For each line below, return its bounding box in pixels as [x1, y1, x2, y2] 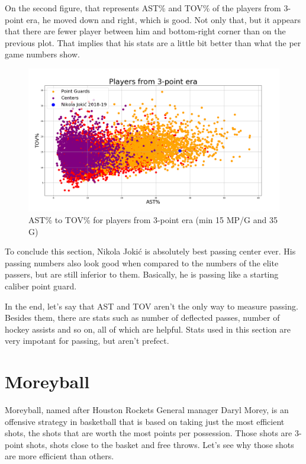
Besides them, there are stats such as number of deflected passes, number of [5, 311, 280, 324]
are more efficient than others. [5, 450, 114, 462]
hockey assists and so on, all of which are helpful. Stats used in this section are [5, 323, 291, 335]
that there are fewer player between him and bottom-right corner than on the [5, 25, 286, 37]
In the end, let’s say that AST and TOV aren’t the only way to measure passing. [5, 299, 298, 312]
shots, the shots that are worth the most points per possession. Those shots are [5, 427, 292, 439]
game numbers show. [5, 48, 80, 60]
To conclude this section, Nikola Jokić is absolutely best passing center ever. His [5, 245, 296, 257]
